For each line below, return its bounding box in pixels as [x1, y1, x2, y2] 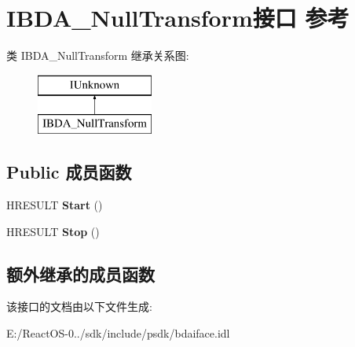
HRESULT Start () [6, 197, 103, 213]
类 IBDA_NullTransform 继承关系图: [6, 47, 189, 64]
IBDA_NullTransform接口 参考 [6, 2, 350, 34]
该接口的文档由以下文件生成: [6, 298, 152, 315]
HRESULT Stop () [6, 223, 100, 239]
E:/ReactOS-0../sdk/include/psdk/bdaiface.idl [6, 325, 230, 341]
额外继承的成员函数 [6, 261, 155, 286]
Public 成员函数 [6, 160, 132, 184]
